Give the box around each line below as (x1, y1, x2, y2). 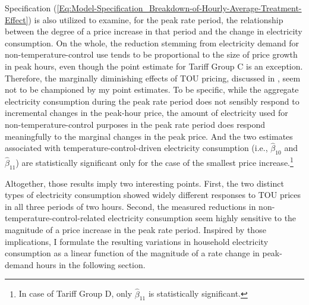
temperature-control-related (5, 212, 105, 224)
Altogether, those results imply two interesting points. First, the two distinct (5, 177, 284, 189)
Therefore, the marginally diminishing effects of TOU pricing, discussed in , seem (5, 71, 301, 84)
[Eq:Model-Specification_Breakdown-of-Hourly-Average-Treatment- (56, 2, 302, 14)
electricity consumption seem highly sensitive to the (108, 212, 297, 224)
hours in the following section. (36, 258, 146, 271)
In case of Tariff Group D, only (18, 287, 133, 300)
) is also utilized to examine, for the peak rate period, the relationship (28, 13, 283, 26)
